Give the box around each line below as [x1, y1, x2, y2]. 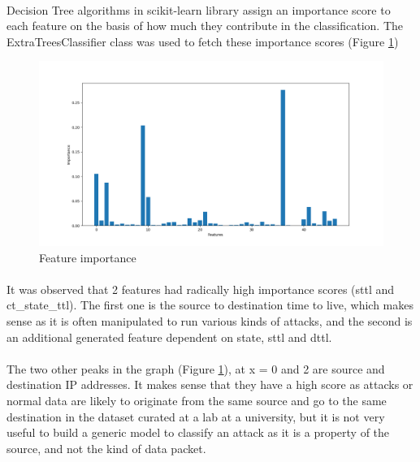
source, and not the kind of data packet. [6, 439, 206, 456]
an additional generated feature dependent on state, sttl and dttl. [6, 328, 332, 345]
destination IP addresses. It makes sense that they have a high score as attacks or [6, 376, 414, 393]
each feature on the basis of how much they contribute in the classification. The [6, 17, 404, 34]
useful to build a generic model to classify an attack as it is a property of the [6, 424, 390, 441]
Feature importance [39, 248, 136, 266]
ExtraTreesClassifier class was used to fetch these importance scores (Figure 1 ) [6, 32, 399, 50]
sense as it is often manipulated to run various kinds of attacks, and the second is [6, 313, 413, 330]
